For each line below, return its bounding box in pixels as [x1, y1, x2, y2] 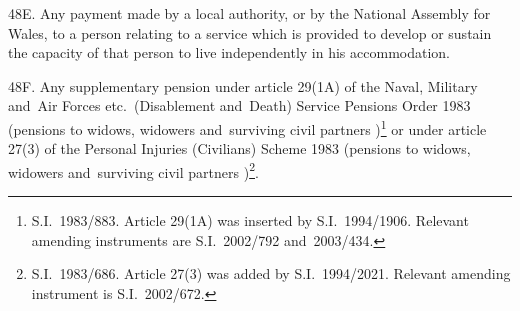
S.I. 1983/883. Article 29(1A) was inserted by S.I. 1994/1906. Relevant [31, 210, 469, 231]
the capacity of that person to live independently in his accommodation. [8, 42, 450, 63]
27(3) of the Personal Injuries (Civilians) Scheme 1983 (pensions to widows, [8, 138, 471, 159]
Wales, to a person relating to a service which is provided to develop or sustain [8, 22, 492, 43]
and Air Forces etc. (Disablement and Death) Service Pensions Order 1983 [8, 95, 471, 116]
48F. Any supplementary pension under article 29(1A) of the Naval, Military [8, 75, 478, 96]
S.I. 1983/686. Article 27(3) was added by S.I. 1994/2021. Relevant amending [31, 263, 511, 284]
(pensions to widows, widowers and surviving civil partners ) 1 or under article [8, 115, 487, 139]
